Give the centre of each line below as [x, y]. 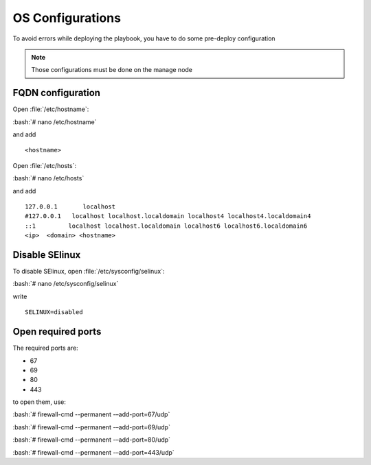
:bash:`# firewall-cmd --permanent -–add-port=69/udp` [92, 427]
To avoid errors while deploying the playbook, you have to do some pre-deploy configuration [144, 38]
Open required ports [57, 332]
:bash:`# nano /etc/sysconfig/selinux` [66, 284]
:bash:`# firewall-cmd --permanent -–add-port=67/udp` [91, 414]
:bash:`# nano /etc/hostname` [55, 122]
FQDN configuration [57, 93]
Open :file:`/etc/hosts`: [45, 165]
